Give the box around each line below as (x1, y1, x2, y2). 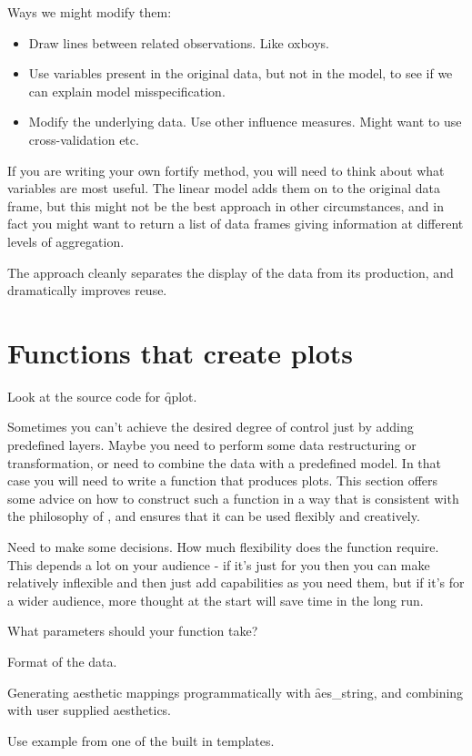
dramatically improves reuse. (7, 281, 167, 300)
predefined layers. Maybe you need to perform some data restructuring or (7, 435, 417, 455)
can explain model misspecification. (28, 81, 226, 100)
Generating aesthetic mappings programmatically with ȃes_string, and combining (7, 682, 464, 701)
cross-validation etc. (28, 129, 139, 148)
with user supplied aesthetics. (7, 700, 172, 720)
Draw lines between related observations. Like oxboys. (28, 33, 329, 52)
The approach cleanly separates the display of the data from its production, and (7, 262, 454, 281)
